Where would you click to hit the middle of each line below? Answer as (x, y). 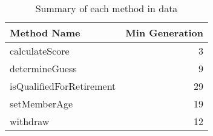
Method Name (45, 32)
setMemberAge (41, 104)
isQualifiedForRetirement (63, 86)
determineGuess (43, 68)
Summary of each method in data (106, 8)
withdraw (30, 121)
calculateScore (40, 51)
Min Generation (165, 32)
